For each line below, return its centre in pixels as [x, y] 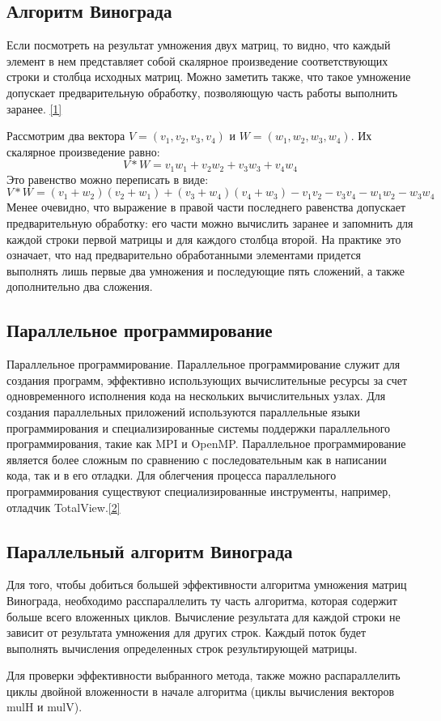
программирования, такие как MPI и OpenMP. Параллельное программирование [206, 444]
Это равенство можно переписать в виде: [108, 179]
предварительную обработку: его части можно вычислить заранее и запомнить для [210, 223]
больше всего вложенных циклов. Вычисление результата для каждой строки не [204, 616]
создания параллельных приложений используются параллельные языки [184, 411]
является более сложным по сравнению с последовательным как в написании [197, 459]
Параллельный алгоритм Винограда [150, 550]
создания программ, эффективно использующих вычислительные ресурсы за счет [207, 380]
